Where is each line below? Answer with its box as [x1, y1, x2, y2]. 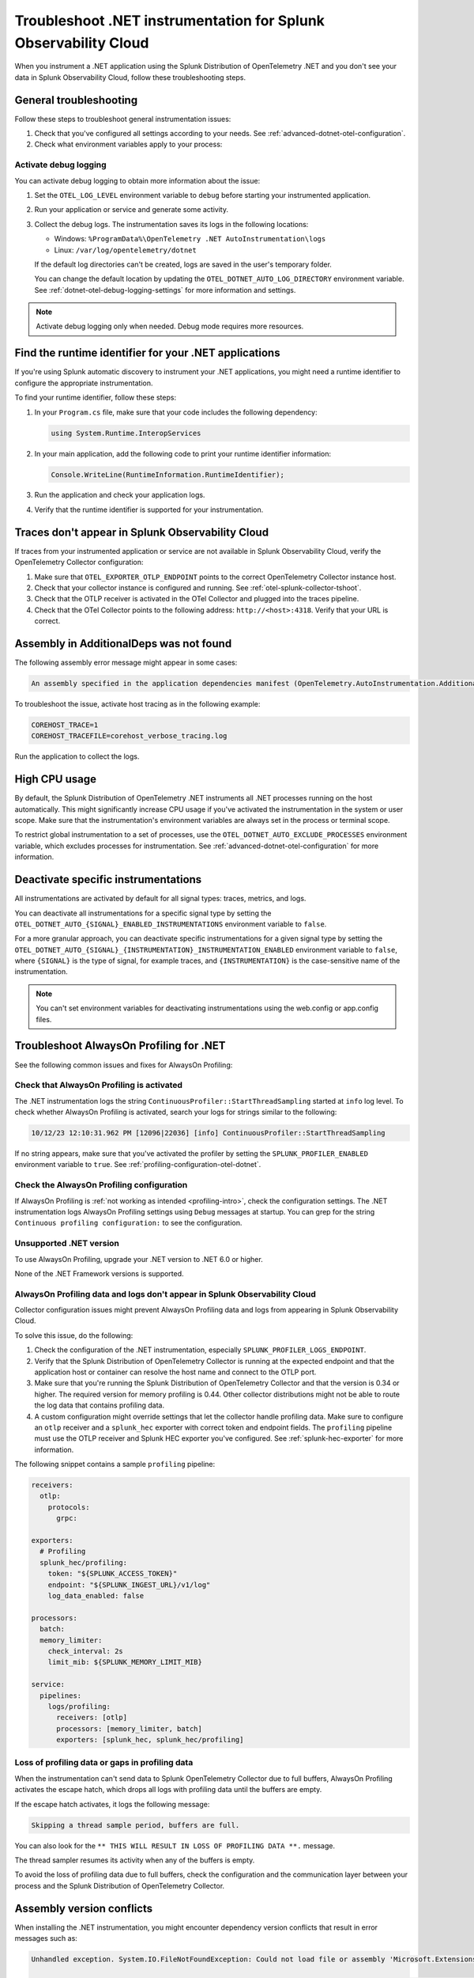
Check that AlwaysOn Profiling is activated [14, 1080, 183, 1091]
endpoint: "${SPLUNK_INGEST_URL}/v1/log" [47, 1580, 211, 1590]
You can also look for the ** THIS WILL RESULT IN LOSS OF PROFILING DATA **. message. [14, 1840, 336, 1851]
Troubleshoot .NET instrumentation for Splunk [14, 12, 325, 29]
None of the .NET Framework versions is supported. [14, 1268, 185, 1278]
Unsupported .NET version [14, 1238, 120, 1249]
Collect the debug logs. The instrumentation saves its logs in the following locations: [34, 219, 309, 229]
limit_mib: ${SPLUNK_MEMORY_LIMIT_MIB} [47, 1658, 203, 1667]
